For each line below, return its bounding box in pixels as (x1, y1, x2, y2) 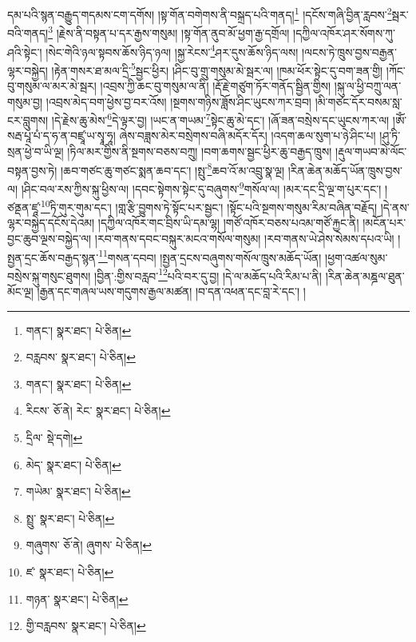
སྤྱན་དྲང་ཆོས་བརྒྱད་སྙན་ (7, 249, 99, 265)
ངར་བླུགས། (7, 111, 49, 128)
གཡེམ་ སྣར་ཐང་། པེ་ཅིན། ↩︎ (26, 483, 131, 500)
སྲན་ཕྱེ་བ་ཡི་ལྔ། (7, 143, 64, 160)
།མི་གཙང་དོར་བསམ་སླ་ (315, 93, 402, 110)
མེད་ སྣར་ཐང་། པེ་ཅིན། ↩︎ (26, 456, 121, 473)
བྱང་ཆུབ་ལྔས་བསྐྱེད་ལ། (7, 229, 92, 246)
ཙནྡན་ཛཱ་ (7, 198, 41, 215)
